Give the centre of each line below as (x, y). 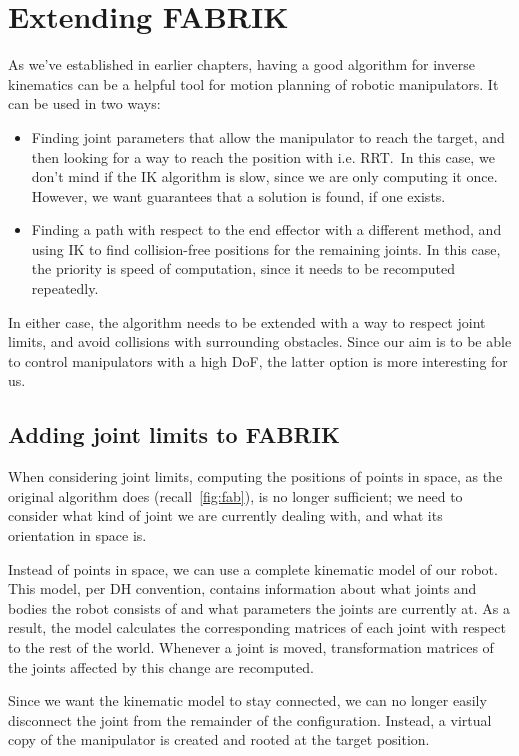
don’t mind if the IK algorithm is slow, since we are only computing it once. (264, 176)
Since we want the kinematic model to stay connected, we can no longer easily (247, 700)
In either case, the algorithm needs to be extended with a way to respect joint (247, 321)
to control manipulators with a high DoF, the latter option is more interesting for (258, 360)
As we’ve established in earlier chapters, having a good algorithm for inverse (241, 64)
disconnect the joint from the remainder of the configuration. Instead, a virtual (250, 719)
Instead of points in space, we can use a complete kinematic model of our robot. (253, 568)
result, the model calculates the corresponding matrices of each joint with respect (257, 627)
